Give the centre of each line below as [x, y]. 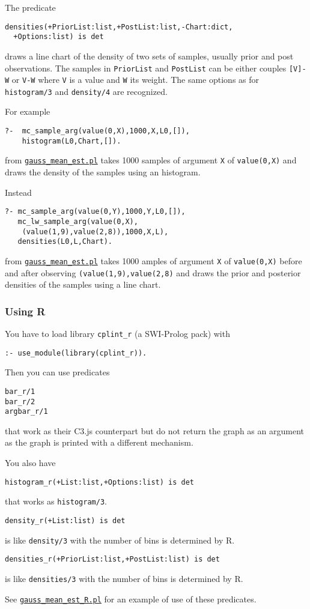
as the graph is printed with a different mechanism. [99, 442]
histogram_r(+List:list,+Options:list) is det [99, 482]
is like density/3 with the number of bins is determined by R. [120, 540]
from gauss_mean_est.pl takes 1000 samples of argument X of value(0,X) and [151, 160]
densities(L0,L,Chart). [65, 242]
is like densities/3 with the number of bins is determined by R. [124, 578]
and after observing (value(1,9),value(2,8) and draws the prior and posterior [153, 272]
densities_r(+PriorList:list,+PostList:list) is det [112, 559]
